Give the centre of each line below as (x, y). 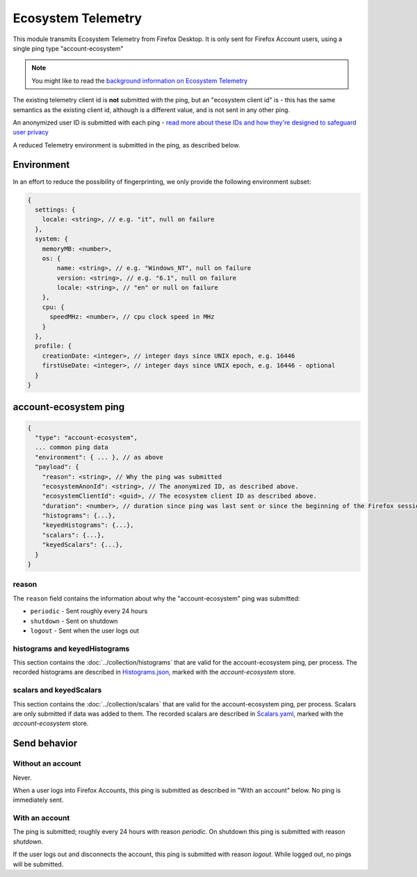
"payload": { (57, 467)
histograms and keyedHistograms (71, 649)
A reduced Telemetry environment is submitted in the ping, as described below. (126, 145)
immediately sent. (38, 800)
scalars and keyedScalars (57, 690)
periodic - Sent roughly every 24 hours (89, 611)
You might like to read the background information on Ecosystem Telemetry (140, 81)
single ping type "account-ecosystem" (68, 48)
